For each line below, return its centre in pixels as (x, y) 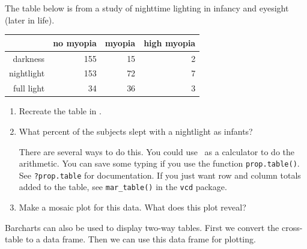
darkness (29, 58)
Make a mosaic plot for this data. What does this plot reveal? (132, 207)
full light (29, 88)
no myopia (75, 42)
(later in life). (30, 20)
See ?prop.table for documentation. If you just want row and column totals (160, 175)
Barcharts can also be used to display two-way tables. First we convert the (142, 227)
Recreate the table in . (60, 111)
